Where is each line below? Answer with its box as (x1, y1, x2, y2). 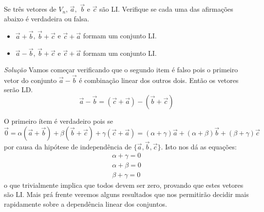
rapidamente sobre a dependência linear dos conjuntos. (4, 198, 167, 209)
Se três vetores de (4, 4, 57, 14)
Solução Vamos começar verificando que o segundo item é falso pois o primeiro (4, 65, 238, 75)
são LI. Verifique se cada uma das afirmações (99, 4, 233, 14)
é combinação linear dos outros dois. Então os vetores (79, 75, 239, 85)
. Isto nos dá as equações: (161, 141, 237, 151)
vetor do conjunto (4, 75, 57, 85)
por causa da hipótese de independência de (4, 141, 132, 151)
